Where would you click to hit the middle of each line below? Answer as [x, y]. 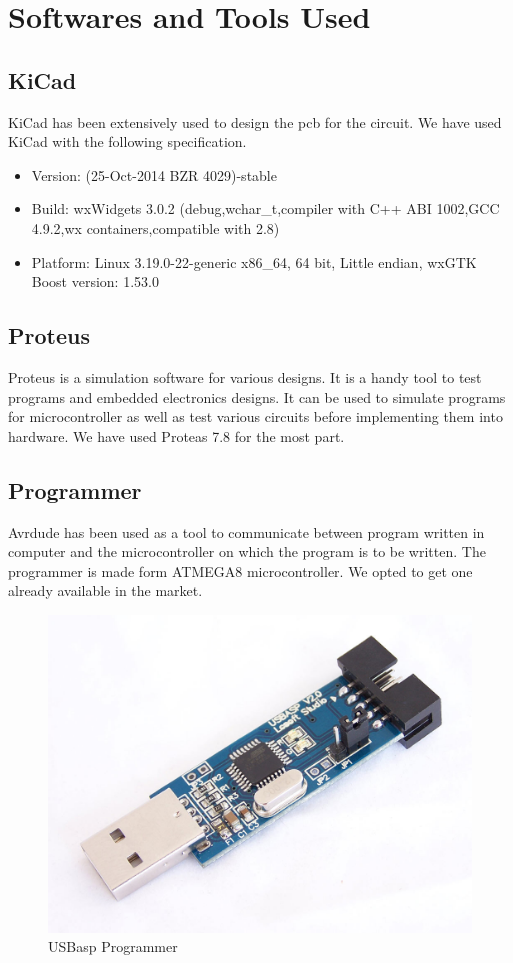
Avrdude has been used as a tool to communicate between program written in [246, 531]
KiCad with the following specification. [127, 141]
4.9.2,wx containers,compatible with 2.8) [155, 227]
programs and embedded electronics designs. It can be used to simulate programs [257, 396]
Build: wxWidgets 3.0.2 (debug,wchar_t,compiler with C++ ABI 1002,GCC [265, 208]
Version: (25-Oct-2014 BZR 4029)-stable [154, 174]
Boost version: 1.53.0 [95, 281]
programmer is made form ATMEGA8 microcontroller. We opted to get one [240, 570]
